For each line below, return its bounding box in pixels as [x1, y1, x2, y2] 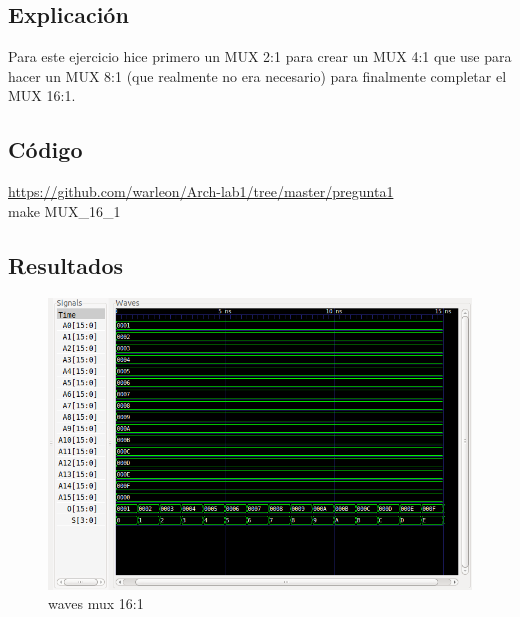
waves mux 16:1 [48, 593, 144, 614]
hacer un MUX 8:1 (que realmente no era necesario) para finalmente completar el [8, 65, 507, 86]
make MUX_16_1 [8, 200, 121, 221]
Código [8, 134, 83, 165]
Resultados [8, 249, 123, 280]
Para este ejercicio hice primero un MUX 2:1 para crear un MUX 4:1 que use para [8, 46, 512, 67]
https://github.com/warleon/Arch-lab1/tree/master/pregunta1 [8, 181, 394, 202]
